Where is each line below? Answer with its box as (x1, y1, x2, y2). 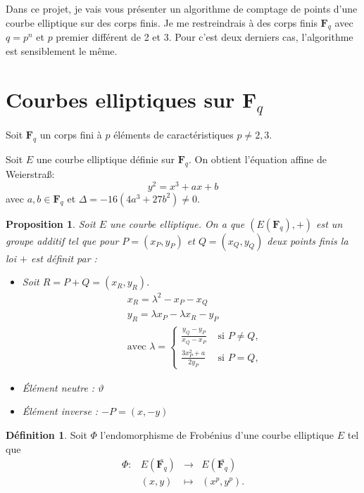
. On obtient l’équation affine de (188, 152, 327, 167)
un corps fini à (39, 127, 102, 142)
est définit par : (30, 250, 97, 265)
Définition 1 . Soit (6, 428, 87, 442)
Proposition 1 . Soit (6, 216, 96, 231)
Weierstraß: (6, 167, 55, 181)
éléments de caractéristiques (113, 127, 234, 142)
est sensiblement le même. (6, 43, 118, 58)
